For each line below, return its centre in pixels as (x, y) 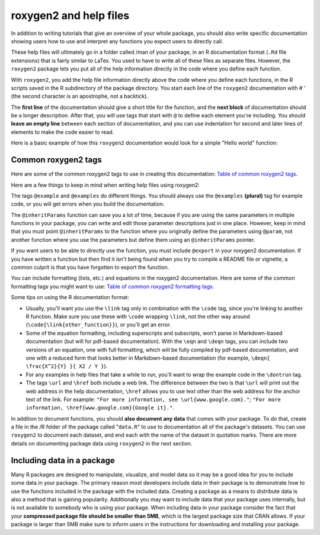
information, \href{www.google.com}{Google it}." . (100, 408)
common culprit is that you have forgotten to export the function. (90, 267)
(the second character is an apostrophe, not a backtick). (79, 96)
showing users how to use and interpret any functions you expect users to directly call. (117, 41)
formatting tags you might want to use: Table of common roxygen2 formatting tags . (113, 286)
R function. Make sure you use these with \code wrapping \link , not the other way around (138, 316)
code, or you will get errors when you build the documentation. (88, 204)
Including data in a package (63, 460)
